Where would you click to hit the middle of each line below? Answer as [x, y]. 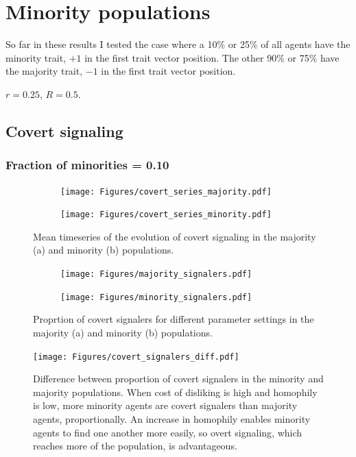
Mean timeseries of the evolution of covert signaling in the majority [175, 236]
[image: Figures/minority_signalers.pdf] [156, 297]
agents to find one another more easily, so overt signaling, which [168, 432]
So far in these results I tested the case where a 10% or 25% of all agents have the [178, 44]
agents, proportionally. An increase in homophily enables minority [172, 418]
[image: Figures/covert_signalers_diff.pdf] [136, 357]
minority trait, [36, 57]
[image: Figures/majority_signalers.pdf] [156, 274]
